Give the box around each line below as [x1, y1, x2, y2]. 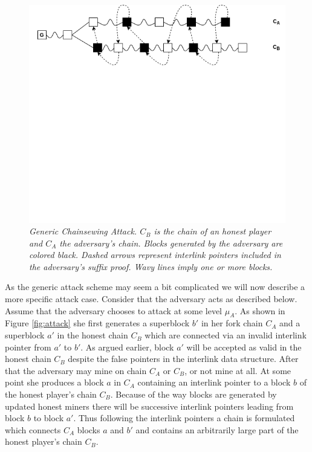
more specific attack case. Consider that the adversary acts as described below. [5, 292, 297, 305]
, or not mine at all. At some [184, 364, 291, 376]
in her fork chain [201, 317, 263, 329]
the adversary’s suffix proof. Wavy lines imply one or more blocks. [29, 260, 273, 273]
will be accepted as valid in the [186, 340, 302, 353]
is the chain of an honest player [154, 225, 271, 237]
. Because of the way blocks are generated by [110, 388, 277, 401]
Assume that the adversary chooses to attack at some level [5, 304, 223, 317]
